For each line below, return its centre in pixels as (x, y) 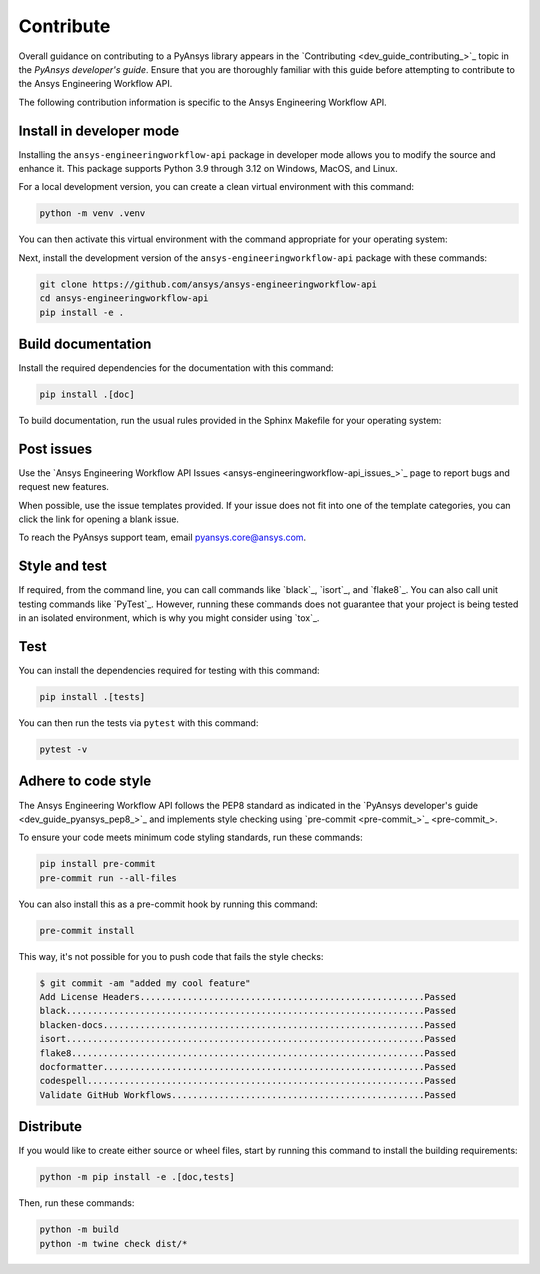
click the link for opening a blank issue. (99, 519)
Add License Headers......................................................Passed (248, 996)
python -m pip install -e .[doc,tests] (137, 1177)
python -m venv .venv (92, 213)
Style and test (62, 566)
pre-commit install (87, 930)
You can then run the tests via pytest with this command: (138, 723)
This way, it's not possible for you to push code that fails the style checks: (171, 956)
